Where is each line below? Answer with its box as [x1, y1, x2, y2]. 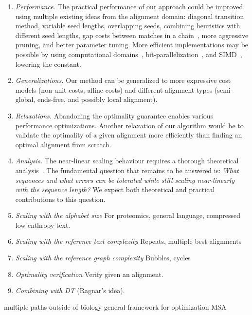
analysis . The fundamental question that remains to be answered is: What [15, 165, 239, 175]
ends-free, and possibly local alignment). [37, 94, 158, 104]
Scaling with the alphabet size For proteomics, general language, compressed [15, 210, 241, 220]
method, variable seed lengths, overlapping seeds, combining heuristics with [15, 20, 240, 31]
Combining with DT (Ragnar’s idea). [15, 285, 125, 295]
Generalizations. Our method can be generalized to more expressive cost [15, 75, 231, 85]
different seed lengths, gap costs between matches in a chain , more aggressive [15, 30, 249, 40]
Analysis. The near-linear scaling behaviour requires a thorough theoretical [15, 156, 239, 166]
